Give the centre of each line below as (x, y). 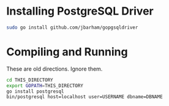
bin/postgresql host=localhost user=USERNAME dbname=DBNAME (85, 97)
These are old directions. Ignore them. (54, 69)
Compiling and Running (67, 52)
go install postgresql (35, 91)
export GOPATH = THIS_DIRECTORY (45, 86)
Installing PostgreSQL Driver (80, 11)
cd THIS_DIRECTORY (30, 80)
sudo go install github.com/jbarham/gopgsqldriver (72, 27)
